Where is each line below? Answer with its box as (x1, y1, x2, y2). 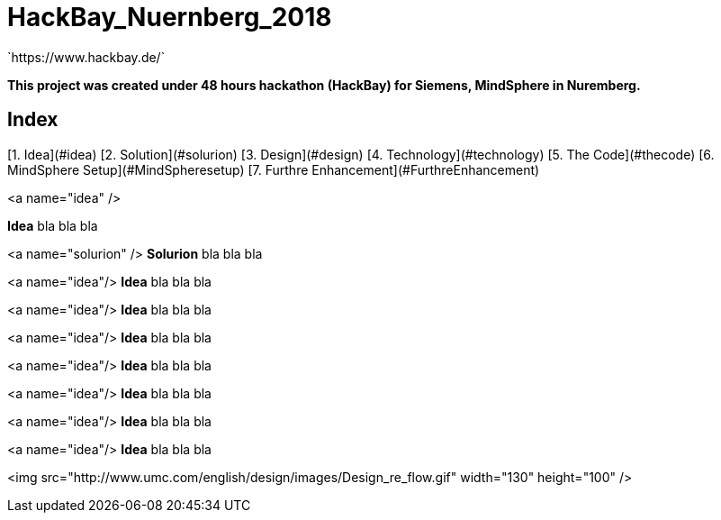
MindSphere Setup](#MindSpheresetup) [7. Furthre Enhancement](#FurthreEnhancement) (7, 161, 540, 178)
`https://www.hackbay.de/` (7, 49, 166, 65)
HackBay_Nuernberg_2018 (7, 2, 332, 32)
